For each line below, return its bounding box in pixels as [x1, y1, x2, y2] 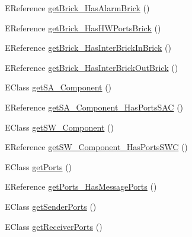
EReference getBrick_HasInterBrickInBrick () [5, 41, 171, 54]
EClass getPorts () [5, 160, 72, 173]
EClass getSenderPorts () [5, 200, 97, 212]
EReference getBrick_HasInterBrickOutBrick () [5, 61, 178, 73]
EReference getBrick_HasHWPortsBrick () [5, 21, 161, 34]
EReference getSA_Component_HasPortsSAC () [5, 100, 184, 113]
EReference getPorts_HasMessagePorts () [5, 180, 157, 193]
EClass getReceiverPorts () [5, 220, 103, 232]
